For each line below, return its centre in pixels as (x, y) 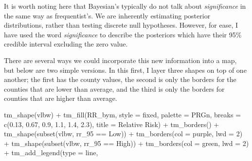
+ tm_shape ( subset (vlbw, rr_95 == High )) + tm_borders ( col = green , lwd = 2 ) (126, 143)
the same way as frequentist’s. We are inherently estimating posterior (107, 15)
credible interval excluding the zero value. (66, 44)
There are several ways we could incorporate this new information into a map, (120, 60)
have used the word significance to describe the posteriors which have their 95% (123, 34)
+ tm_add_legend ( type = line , (51, 153)
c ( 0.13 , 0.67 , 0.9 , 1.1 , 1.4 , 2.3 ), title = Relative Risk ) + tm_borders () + (112, 124)
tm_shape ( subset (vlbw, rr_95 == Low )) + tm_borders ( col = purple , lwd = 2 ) (123, 134)
